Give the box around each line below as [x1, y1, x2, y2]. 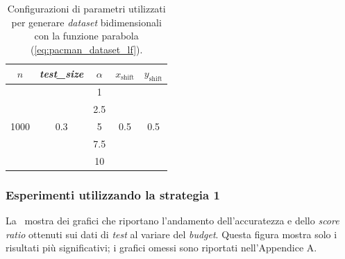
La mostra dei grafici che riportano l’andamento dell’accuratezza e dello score [6, 213, 339, 228]
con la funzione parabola [34, 28, 139, 43]
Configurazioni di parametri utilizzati [7, 1, 166, 15]
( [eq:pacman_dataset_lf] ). [30, 42, 143, 56]
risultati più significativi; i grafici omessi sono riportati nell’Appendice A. [6, 240, 317, 255]
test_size [40, 66, 84, 80]
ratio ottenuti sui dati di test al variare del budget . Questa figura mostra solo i [6, 226, 337, 241]
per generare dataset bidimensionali [11, 15, 162, 29]
